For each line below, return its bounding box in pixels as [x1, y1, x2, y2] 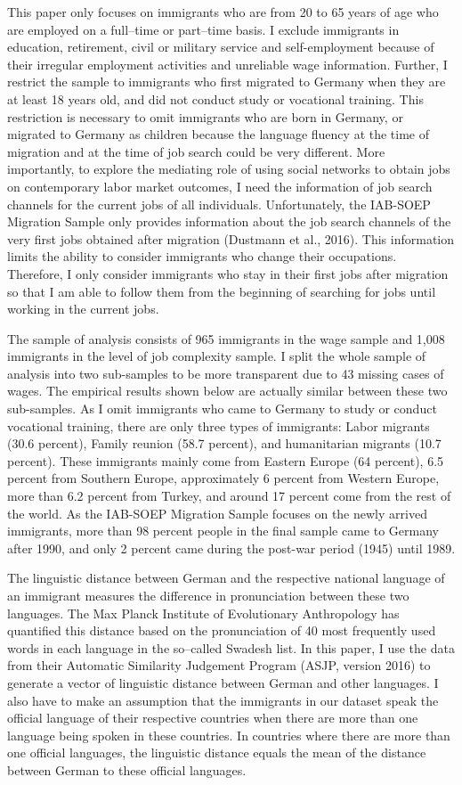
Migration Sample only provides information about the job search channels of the [7, 212, 451, 231]
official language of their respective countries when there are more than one [7, 708, 418, 727]
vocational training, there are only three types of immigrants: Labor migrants [7, 416, 430, 435]
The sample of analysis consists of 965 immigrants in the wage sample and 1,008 [7, 329, 445, 348]
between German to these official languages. [7, 760, 247, 779]
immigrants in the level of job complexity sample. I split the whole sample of [7, 347, 426, 365]
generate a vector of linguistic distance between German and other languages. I [7, 673, 439, 691]
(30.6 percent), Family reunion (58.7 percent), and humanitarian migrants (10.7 [7, 434, 442, 453]
